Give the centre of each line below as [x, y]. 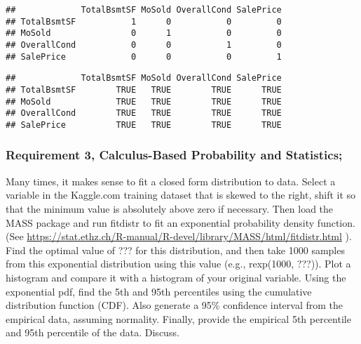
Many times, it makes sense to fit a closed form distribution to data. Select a [171, 181]
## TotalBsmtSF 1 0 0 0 [144, 21]
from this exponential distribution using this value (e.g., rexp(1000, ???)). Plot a [178, 264]
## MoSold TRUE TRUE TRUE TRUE [144, 101]
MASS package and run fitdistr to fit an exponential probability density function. [180, 222]
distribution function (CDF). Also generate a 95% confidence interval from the [174, 305]
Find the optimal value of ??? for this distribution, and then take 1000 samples [175, 250]
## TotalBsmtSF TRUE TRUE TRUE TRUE [144, 90]
